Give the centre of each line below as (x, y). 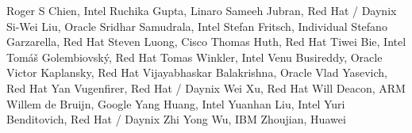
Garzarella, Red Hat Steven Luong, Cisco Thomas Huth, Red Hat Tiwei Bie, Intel (206, 42)
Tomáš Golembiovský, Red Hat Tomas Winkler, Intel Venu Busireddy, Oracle (194, 57)
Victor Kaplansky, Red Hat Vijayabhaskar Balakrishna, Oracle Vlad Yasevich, (197, 72)
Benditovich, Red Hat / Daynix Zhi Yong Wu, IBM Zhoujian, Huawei (176, 119)
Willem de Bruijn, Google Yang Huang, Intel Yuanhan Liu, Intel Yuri (176, 103)
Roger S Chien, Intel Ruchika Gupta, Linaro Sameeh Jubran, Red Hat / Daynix (202, 10)
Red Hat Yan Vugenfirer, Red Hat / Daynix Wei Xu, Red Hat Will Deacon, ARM (206, 87)
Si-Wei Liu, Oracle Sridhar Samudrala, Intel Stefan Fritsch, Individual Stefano (197, 26)
